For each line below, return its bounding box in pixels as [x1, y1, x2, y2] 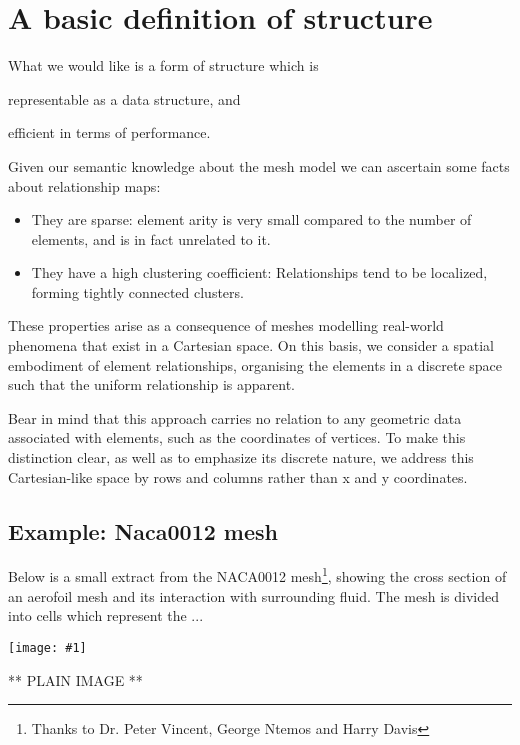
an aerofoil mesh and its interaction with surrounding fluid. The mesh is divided [8, 585, 499, 606]
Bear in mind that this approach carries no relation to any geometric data [8, 407, 462, 428]
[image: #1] [8, 640, 87, 655]
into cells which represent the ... [8, 605, 204, 626]
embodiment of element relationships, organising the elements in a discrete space [8, 354, 503, 375]
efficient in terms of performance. [8, 122, 211, 143]
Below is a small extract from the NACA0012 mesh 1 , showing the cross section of [8, 563, 507, 587]
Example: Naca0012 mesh [8, 515, 278, 546]
